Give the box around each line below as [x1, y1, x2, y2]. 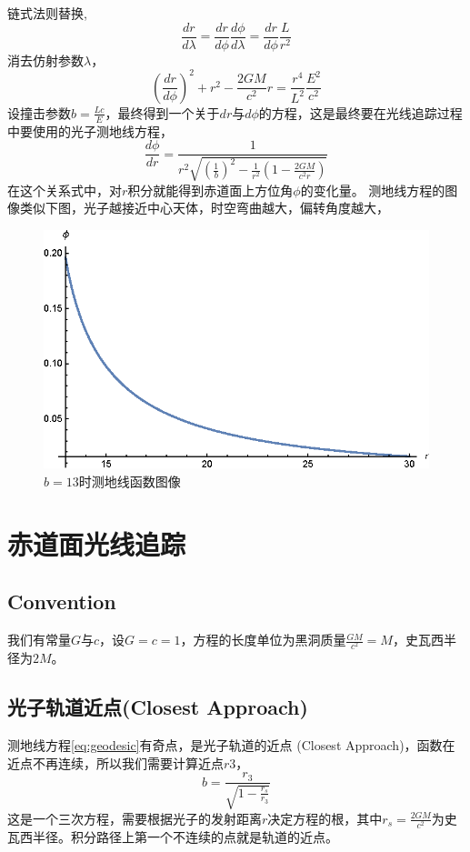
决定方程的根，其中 [267, 808, 383, 827]
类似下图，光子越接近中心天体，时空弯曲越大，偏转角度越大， [19, 198, 389, 217]
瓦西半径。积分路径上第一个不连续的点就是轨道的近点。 [7, 827, 338, 846]
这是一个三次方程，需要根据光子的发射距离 [7, 808, 262, 827]
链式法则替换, [7, 4, 87, 22]
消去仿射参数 [7, 50, 84, 69]
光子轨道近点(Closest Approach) [7, 693, 308, 721]
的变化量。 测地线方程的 [300, 180, 445, 199]
